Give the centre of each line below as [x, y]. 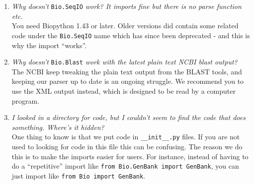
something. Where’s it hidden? [58, 127]
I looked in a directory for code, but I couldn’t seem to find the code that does [128, 117]
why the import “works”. [49, 45]
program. [26, 100]
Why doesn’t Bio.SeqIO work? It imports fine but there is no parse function [127, 6]
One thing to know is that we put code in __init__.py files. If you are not [126, 137]
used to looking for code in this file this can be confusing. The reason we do [127, 146]
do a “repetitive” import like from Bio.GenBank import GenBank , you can [125, 166]
